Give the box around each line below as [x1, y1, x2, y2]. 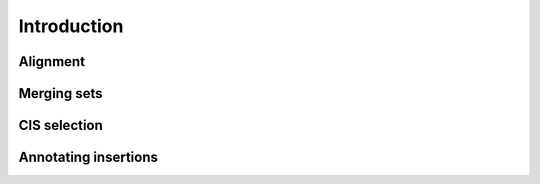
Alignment [18, 53, 85, 70]
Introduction [18, 15, 124, 37]
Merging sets [18, 85, 103, 102]
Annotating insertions [18, 149, 159, 166]
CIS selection [18, 117, 104, 134]
